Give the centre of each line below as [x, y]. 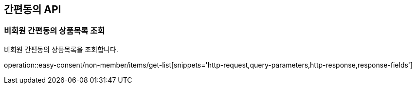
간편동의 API [33, 9]
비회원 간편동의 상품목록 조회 [54, 31]
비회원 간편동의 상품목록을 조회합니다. [61, 49]
